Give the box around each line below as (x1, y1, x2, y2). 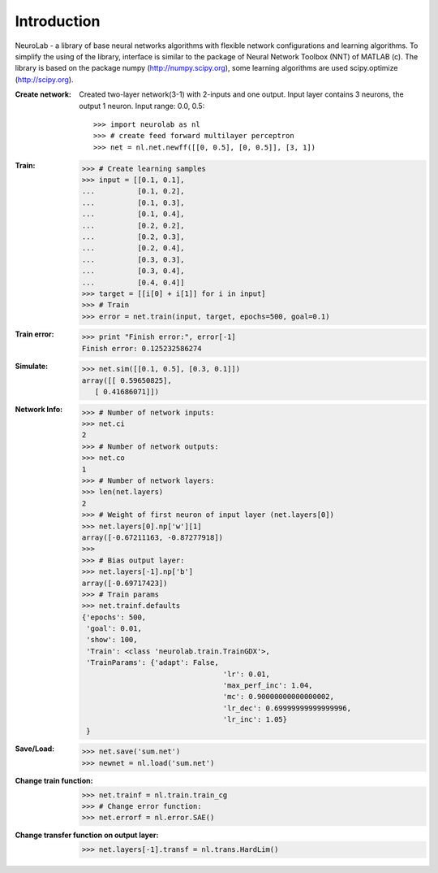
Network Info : (15, 405, 63, 415)
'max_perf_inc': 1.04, (222, 681, 313, 690)
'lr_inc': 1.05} (222, 715, 288, 724)
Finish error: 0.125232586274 (81, 344, 202, 353)
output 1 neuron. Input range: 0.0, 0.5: (79, 101, 205, 111)
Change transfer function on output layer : (15, 830, 159, 840)
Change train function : (15, 775, 93, 785)
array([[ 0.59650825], (81, 376, 172, 385)
